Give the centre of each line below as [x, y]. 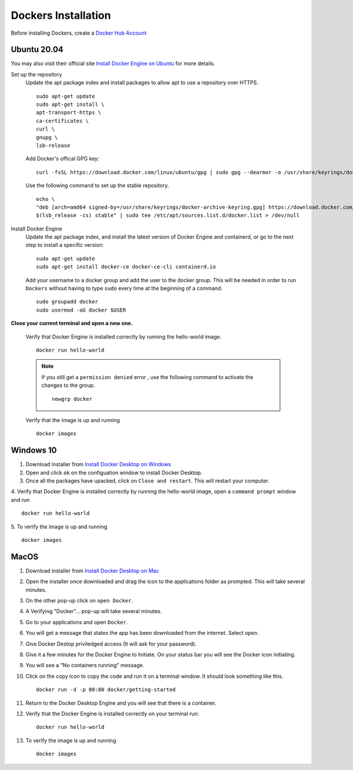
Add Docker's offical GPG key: [62, 159]
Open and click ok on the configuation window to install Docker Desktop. [114, 473]
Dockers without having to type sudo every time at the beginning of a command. [124, 289]
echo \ [46, 199]
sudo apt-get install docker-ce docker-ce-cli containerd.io [126, 267]
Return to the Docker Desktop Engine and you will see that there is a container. [121, 703]
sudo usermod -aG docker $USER [81, 310]
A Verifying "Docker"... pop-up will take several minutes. [94, 611]
